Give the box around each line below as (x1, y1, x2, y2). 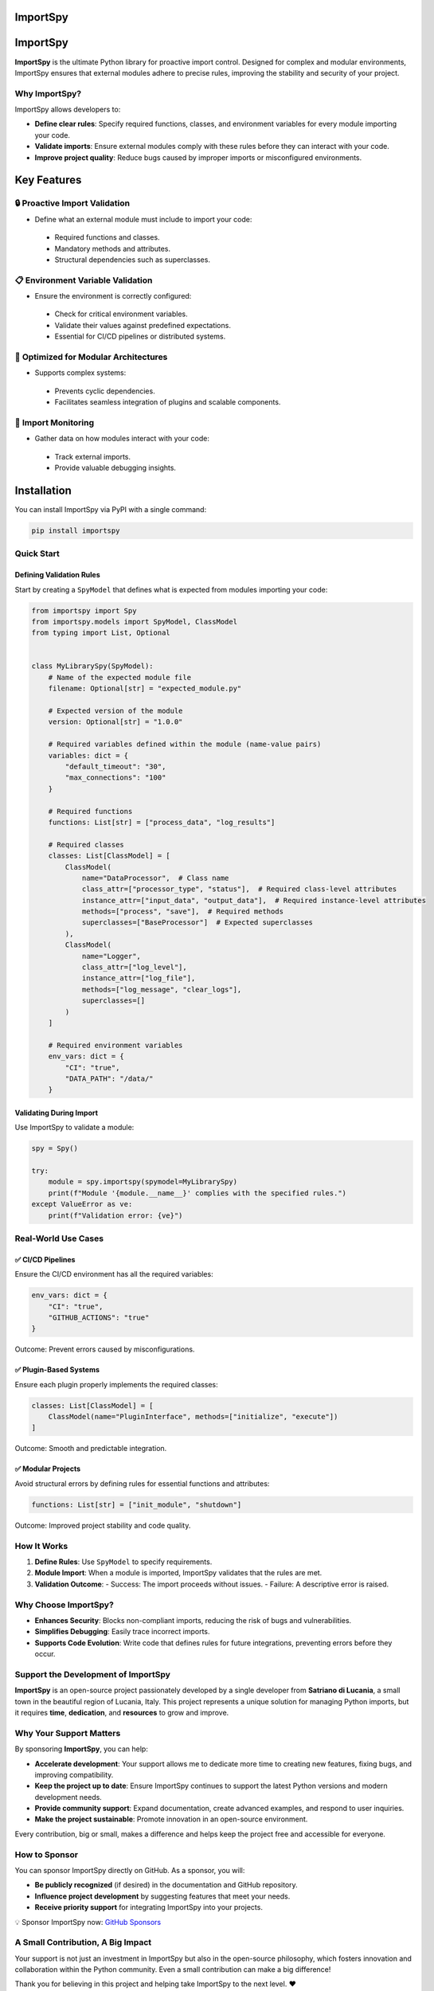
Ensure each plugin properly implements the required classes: (14, 1379, 218, 1389)
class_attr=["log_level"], (81, 963, 187, 972)
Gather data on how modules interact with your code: (34, 434, 210, 444)
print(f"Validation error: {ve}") (48, 1211, 183, 1220)
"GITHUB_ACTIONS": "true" (48, 1312, 150, 1322)
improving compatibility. (34, 1770, 114, 1779)
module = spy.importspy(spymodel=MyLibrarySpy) (48, 1177, 238, 1187)
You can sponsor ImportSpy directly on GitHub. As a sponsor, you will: (14, 1866, 245, 1875)
